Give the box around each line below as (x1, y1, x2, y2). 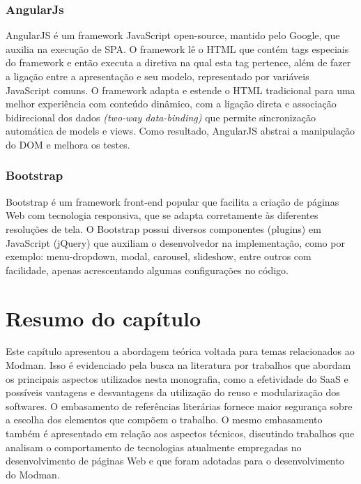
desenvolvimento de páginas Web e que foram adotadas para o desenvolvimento (6, 453, 344, 468)
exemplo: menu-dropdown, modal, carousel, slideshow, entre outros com (6, 249, 312, 264)
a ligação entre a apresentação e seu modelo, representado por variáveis (6, 69, 309, 83)
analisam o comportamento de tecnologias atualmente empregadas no (6, 439, 302, 454)
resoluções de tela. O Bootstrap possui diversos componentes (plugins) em (6, 221, 321, 236)
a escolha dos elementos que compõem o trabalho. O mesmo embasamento (6, 412, 323, 427)
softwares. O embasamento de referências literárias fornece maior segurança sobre (6, 398, 353, 413)
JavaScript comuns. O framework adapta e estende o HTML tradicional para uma (6, 82, 355, 97)
